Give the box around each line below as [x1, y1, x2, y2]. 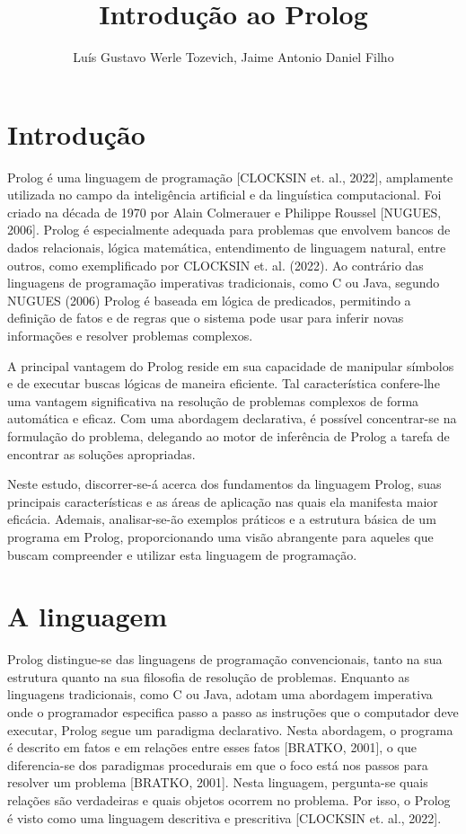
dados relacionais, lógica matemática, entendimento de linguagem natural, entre [7, 238, 446, 257]
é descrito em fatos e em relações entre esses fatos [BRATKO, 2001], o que [7, 738, 417, 757]
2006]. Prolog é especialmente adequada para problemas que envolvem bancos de [7, 220, 451, 239]
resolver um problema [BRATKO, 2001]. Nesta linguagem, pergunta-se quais [7, 773, 428, 792]
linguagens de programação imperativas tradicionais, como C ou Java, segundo [7, 273, 440, 292]
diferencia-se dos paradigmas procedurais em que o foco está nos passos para [7, 755, 428, 774]
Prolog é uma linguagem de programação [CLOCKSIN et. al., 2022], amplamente [7, 167, 453, 186]
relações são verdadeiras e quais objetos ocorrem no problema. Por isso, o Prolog [7, 791, 451, 809]
